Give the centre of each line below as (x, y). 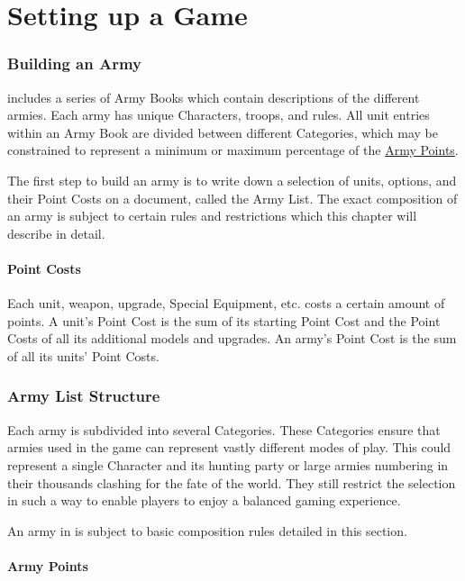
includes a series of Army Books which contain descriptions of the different (214, 97)
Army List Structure (84, 396)
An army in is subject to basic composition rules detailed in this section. (207, 530)
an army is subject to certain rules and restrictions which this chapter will (212, 216)
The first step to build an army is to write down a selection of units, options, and (232, 180)
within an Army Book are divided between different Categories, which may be (223, 132)
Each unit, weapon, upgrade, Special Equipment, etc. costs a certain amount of (226, 303)
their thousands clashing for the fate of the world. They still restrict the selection (232, 482)
